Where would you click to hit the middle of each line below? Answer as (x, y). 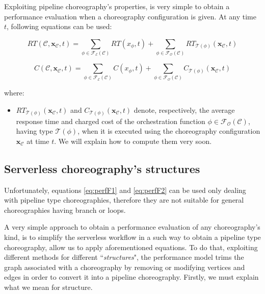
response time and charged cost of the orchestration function (111, 121)
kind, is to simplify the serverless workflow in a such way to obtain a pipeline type (132, 237)
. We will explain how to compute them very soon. (133, 141)
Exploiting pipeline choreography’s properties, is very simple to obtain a (117, 6)
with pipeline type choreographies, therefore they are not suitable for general (124, 200)
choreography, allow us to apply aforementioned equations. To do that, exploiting (131, 247)
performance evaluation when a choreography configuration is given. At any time (130, 16)
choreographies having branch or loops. (65, 210)
